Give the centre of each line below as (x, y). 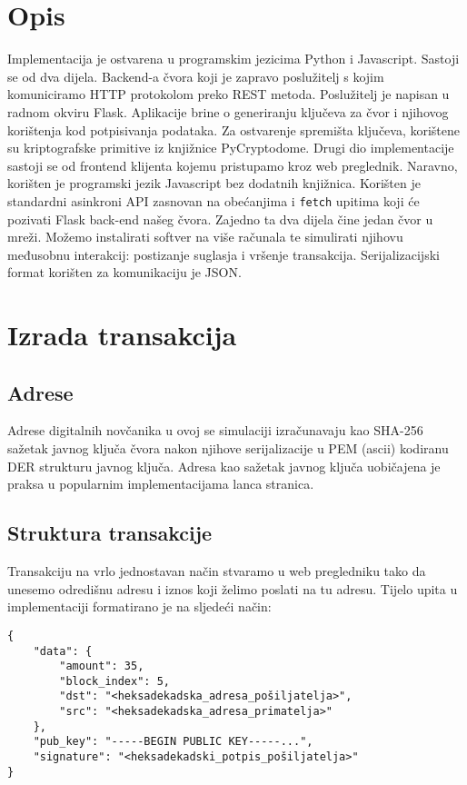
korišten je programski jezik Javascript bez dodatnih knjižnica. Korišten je (214, 183)
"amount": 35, (102, 666)
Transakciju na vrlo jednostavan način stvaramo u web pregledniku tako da (217, 571)
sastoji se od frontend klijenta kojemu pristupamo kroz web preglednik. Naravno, (233, 165)
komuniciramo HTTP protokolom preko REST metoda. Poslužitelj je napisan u (229, 94)
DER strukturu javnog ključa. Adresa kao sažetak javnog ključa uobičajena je (224, 466)
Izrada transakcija (122, 335)
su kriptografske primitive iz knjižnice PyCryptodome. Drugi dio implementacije (231, 148)
